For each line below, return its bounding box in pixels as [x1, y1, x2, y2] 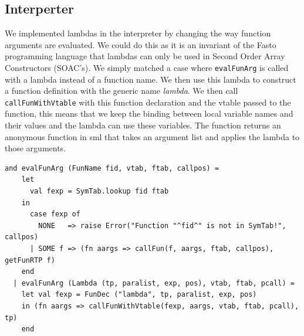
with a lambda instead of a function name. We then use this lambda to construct [5, 73, 296, 85]
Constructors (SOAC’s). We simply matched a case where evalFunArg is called [5, 61, 289, 73]
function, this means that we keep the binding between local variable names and [5, 107, 293, 120]
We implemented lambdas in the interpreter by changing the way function [5, 27, 271, 39]
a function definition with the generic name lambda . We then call [5, 84, 238, 97]
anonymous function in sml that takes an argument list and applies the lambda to [5, 130, 300, 142]
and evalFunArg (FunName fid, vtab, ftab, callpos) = [5, 164, 219, 172]
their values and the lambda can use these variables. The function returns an [5, 119, 281, 131]
